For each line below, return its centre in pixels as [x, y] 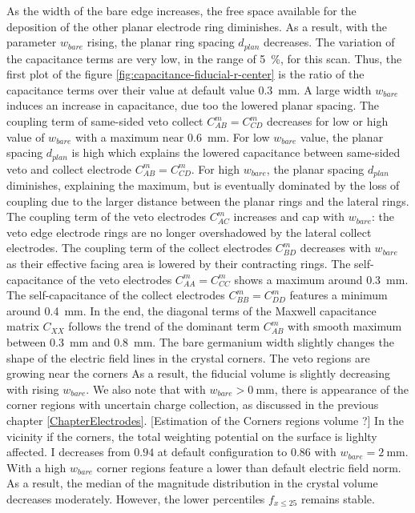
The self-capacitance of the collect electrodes [116, 295]
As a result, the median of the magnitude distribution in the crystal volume [192, 483]
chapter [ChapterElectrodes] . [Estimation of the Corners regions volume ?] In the [205, 421]
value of [26, 136]
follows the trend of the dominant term [164, 326]
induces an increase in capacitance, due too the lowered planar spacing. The [193, 105]
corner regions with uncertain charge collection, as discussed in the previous [193, 405]
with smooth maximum [345, 326]
